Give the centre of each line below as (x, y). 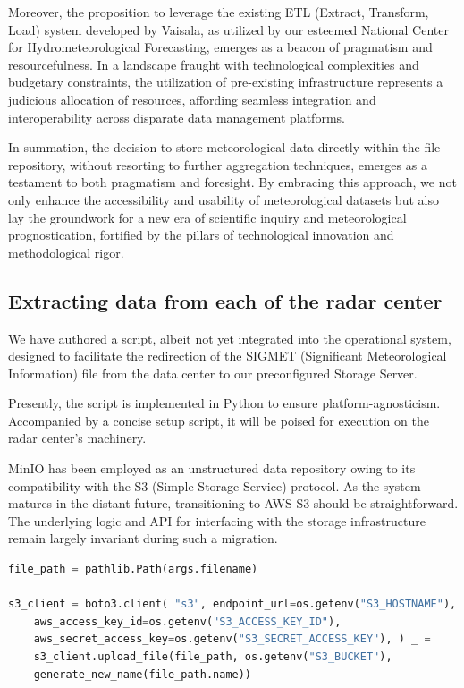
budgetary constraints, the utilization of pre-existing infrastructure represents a (226, 82)
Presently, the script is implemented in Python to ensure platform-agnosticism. (224, 403)
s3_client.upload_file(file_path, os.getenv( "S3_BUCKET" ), (213, 657)
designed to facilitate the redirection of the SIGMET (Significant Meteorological (228, 356)
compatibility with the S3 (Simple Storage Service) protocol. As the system (215, 485)
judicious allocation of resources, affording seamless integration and (192, 99)
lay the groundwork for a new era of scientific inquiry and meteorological (207, 217)
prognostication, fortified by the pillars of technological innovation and (201, 235)
